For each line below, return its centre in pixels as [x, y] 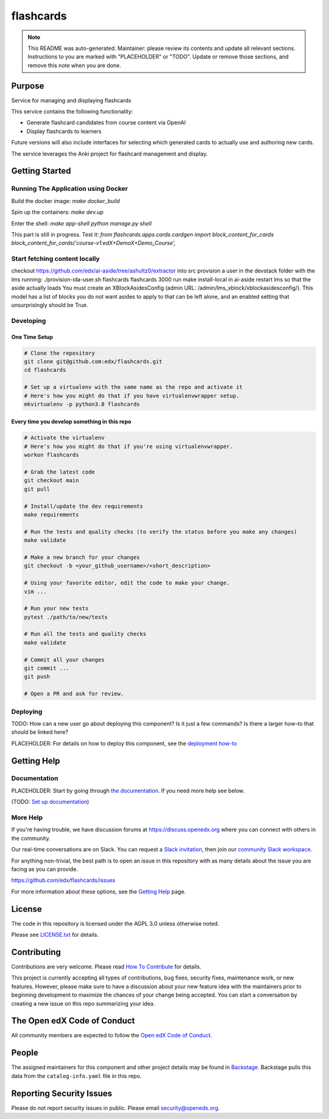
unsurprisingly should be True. [50, 305]
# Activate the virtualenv [64, 438]
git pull [37, 489]
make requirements [51, 514]
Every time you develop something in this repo [71, 422]
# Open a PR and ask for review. [74, 694]
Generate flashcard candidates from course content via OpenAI [106, 123]
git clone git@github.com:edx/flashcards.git [93, 361]
